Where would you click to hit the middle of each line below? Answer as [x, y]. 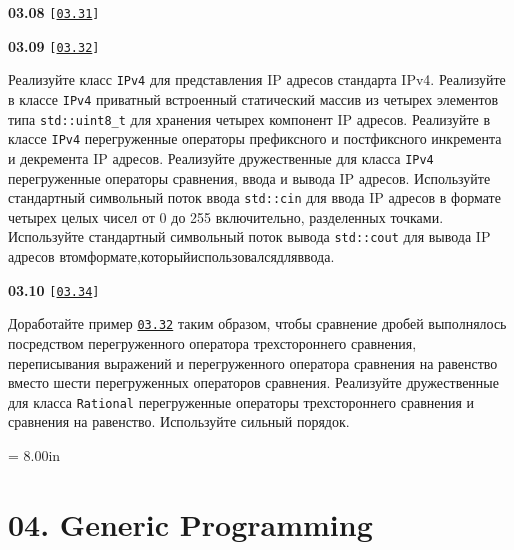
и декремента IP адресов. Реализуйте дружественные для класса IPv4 [221, 157]
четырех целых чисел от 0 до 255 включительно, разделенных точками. [226, 216]
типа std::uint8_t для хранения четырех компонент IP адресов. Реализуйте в [249, 118]
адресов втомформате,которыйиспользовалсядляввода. [171, 256]
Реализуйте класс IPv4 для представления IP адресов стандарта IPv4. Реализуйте [257, 79]
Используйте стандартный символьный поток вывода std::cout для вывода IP [249, 236]
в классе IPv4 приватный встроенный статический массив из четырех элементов [253, 98]
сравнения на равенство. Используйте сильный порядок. [179, 421]
